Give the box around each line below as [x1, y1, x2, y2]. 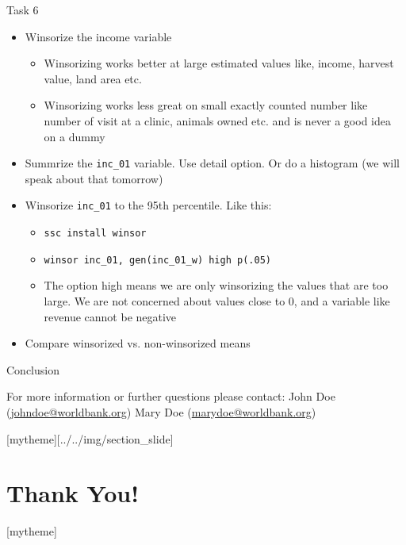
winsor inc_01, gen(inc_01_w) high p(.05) [44, 254, 271, 266]
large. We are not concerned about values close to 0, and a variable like [44, 292, 390, 309]
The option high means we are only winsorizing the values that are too [44, 277, 389, 294]
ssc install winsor [44, 228, 147, 240]
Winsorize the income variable [25, 28, 172, 44]
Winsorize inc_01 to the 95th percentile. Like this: [25, 197, 272, 213]
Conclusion [6, 361, 59, 378]
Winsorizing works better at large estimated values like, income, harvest [44, 55, 394, 71]
